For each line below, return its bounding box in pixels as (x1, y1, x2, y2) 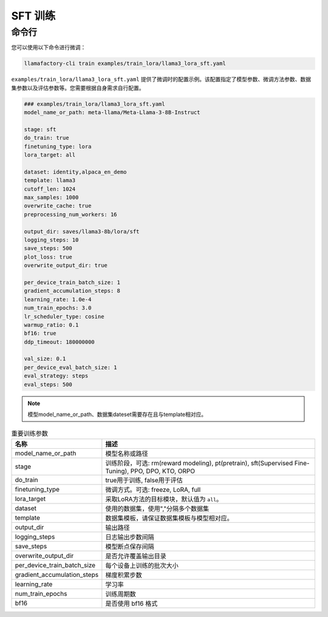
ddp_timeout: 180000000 (24, 338, 95, 346)
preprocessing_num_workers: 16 (24, 211, 118, 218)
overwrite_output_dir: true (24, 262, 108, 269)
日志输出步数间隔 (105, 533, 154, 541)
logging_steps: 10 (24, 236, 79, 243)
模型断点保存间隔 (105, 542, 154, 551)
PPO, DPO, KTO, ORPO (130, 466, 196, 475)
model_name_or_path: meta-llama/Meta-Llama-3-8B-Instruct (24, 109, 200, 116)
